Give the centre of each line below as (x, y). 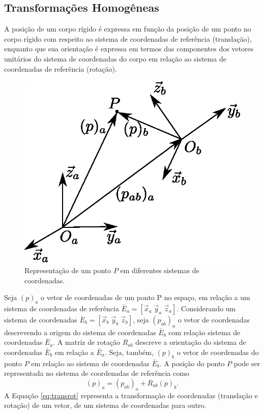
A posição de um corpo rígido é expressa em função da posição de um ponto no (128, 29)
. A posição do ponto (192, 363)
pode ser (247, 363)
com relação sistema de (204, 332)
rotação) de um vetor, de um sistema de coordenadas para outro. (105, 405)
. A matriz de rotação (87, 342)
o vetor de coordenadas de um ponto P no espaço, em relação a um (145, 297)
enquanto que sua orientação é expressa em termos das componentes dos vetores (129, 49)
